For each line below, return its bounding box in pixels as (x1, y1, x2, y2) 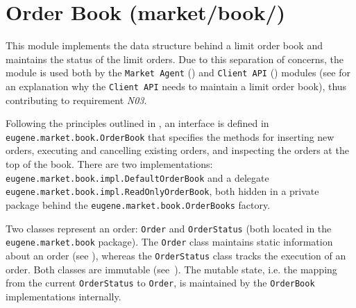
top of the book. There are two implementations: (6, 157, 213, 171)
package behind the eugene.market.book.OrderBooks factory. (6, 197, 271, 212)
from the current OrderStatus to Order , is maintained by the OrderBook (6, 275, 315, 290)
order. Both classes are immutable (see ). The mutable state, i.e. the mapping (6, 262, 337, 276)
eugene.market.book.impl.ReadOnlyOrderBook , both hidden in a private (6, 184, 319, 198)
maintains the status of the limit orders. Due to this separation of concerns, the (6, 51, 344, 66)
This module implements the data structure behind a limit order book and (6, 38, 323, 53)
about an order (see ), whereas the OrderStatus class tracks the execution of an (6, 248, 346, 262)
